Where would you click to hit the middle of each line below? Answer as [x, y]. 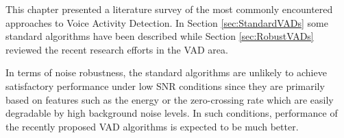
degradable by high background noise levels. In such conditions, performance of [172, 113]
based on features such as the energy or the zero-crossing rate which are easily [170, 99]
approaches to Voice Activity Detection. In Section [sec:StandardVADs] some [167, 22]
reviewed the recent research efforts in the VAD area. [117, 49]
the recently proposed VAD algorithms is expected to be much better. [152, 126]
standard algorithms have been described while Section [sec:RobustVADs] [160, 36]
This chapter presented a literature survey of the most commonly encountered [169, 9]
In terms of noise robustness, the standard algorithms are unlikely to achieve [166, 72]
